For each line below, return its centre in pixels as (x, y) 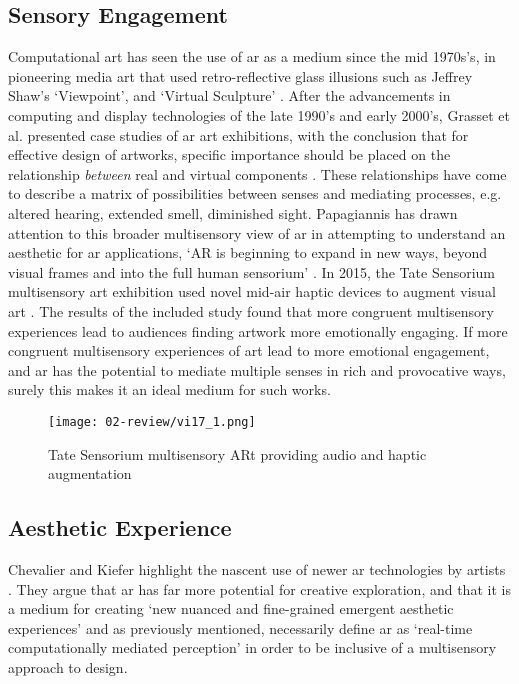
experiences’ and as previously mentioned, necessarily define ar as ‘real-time (240, 627)
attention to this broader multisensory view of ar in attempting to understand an (257, 232)
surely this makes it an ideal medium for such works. (169, 389)
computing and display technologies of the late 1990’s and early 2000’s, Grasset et (259, 114)
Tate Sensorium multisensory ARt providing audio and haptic (237, 453)
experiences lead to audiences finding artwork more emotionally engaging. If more (258, 330)
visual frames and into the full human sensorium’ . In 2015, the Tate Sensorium (252, 271)
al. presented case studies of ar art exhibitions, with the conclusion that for (238, 134)
